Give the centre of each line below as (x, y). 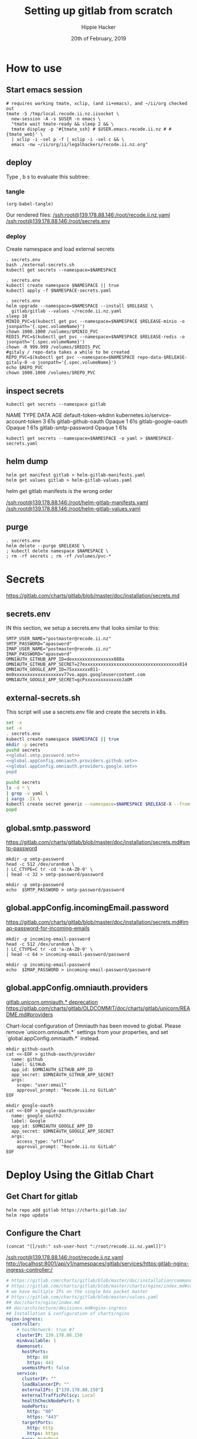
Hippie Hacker (98, 27)
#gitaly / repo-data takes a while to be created (68, 352)
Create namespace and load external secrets (60, 249)
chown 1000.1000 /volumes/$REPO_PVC (51, 373)
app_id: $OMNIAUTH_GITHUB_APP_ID (52, 1069)
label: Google (28, 1121)
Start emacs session (44, 90)
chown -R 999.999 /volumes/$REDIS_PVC (53, 347)
